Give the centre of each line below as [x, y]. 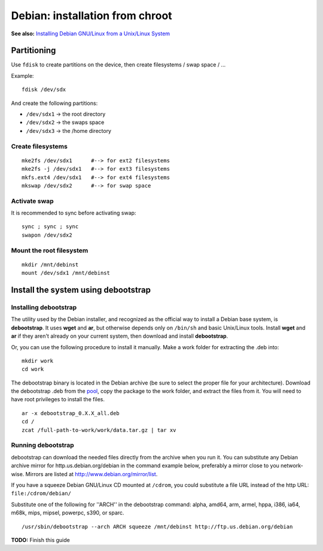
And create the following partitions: [54, 103]
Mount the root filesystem [50, 250]
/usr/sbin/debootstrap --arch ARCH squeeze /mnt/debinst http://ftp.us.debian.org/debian [157, 526]
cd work [33, 369]
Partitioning [33, 51]
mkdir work [38, 361]
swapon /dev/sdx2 [47, 235]
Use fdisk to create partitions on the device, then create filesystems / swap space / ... [118, 65]
